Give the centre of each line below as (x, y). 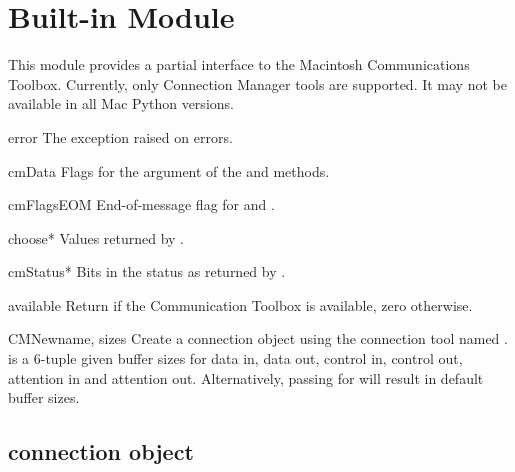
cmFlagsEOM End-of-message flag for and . (141, 204)
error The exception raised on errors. (120, 136)
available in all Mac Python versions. (121, 103)
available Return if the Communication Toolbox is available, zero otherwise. (240, 304)
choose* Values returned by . (96, 237)
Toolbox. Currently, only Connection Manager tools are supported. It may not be (257, 83)
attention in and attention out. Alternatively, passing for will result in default (246, 377)
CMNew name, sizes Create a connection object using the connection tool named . (258, 338)
